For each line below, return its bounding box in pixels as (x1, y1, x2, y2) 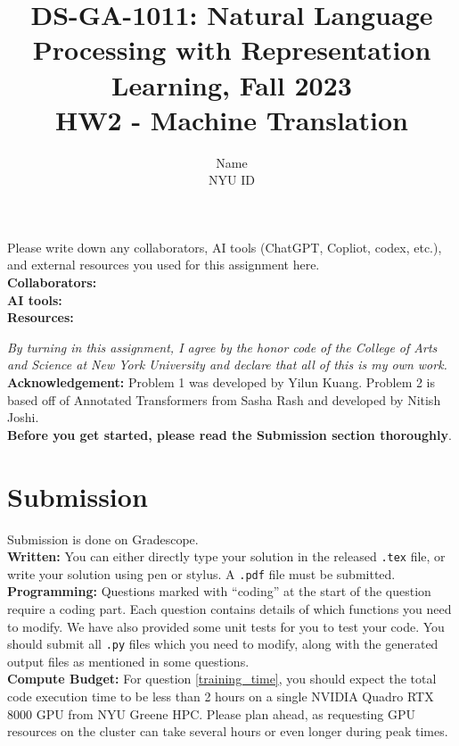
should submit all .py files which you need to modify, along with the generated (7, 634, 439, 653)
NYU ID (209, 170, 255, 189)
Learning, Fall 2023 (111, 66, 352, 103)
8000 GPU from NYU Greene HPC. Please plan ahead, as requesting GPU (7, 704, 415, 723)
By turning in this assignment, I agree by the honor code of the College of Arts (7, 337, 438, 356)
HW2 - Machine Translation (55, 101, 408, 137)
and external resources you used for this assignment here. (7, 255, 320, 274)
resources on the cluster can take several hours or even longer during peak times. (7, 722, 448, 741)
